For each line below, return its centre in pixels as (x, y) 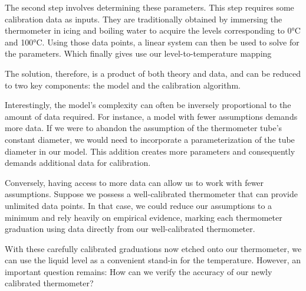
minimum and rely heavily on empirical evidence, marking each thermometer (144, 217)
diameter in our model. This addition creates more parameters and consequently (150, 151)
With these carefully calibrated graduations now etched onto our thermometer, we (153, 248)
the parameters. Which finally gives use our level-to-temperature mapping (138, 53)
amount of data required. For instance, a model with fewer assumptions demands (151, 116)
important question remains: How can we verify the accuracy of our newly (139, 271)
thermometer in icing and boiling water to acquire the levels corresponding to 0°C (153, 30)
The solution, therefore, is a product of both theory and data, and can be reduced (153, 73)
